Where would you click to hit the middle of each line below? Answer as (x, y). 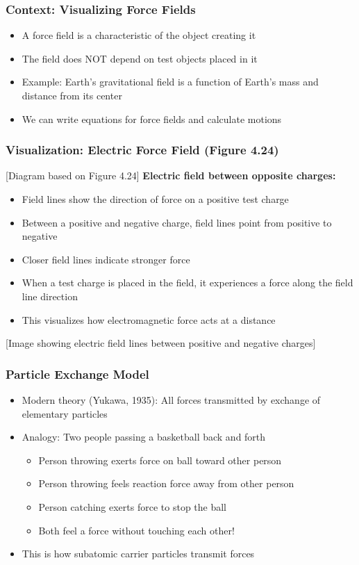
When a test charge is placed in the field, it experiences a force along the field (187, 282)
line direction (50, 296)
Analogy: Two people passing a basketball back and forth (144, 437)
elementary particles (65, 413)
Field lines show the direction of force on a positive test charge (155, 199)
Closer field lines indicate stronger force (106, 259)
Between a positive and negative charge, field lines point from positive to (177, 222)
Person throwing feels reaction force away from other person (166, 483)
